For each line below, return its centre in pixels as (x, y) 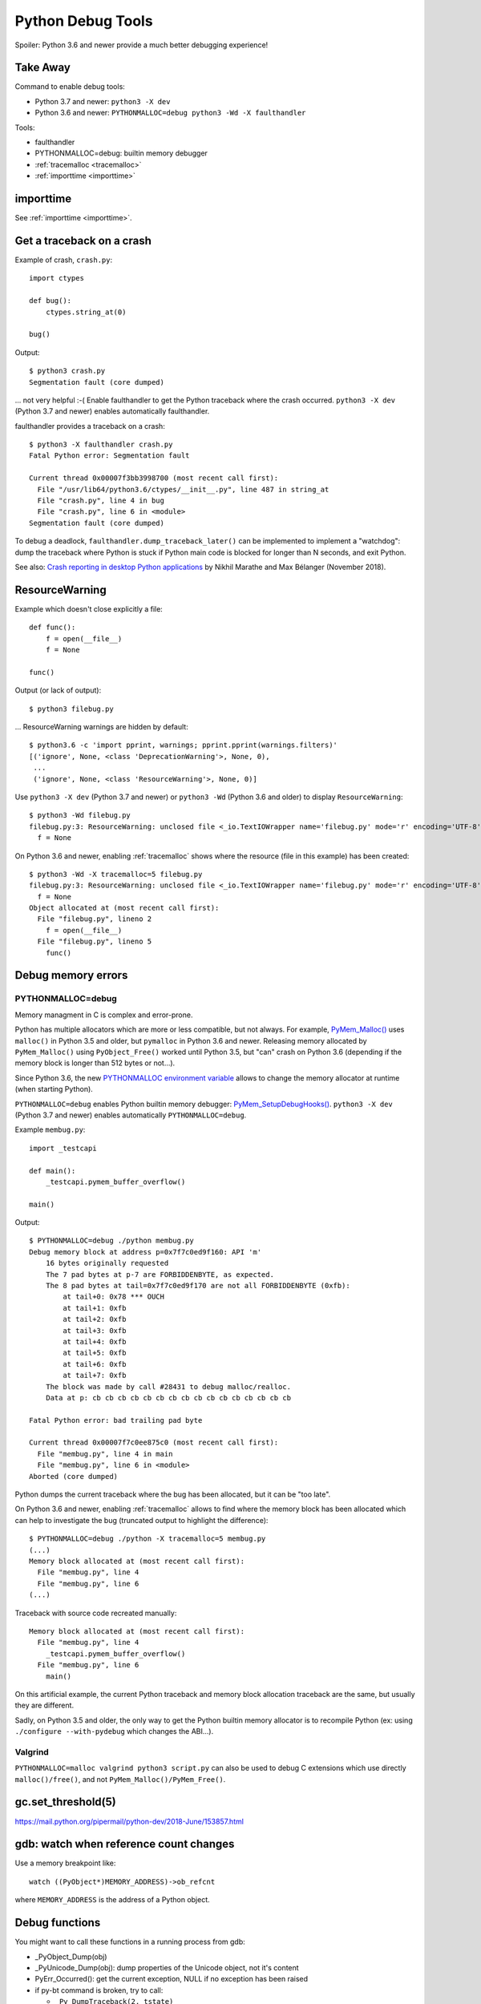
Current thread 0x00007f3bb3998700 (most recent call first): (154, 478)
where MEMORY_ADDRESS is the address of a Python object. (112, 1900)
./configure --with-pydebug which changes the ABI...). (114, 1731)
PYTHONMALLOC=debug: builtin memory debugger (121, 153)
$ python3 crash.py (67, 371)
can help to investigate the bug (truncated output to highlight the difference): (141, 1520)
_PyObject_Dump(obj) (71, 1957)
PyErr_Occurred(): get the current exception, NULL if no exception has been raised (172, 1979)
